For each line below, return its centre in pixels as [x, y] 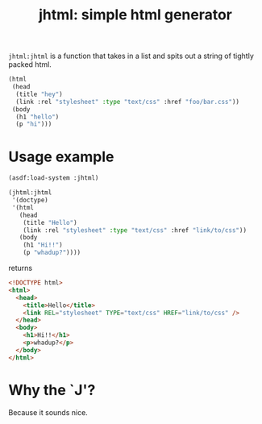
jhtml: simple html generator [135, 15]
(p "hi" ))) [34, 124]
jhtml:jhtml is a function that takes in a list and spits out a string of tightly [131, 56]
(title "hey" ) [39, 94]
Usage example [61, 157]
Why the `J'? [52, 390]
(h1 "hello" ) [37, 117]
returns [21, 268]
